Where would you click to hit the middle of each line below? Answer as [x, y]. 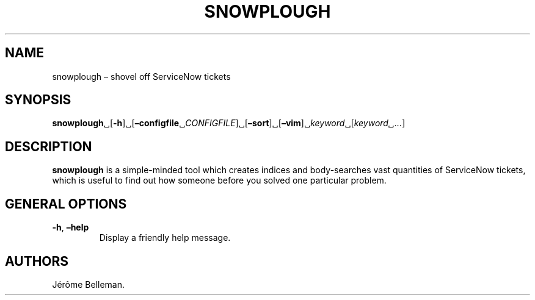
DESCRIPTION [49, 146]
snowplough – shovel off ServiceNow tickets [141, 76]
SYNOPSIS [38, 100]
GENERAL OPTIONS [66, 204]
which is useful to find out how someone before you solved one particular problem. [219, 180]
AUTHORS [37, 261]
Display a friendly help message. [165, 238]
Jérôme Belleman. [89, 284]
